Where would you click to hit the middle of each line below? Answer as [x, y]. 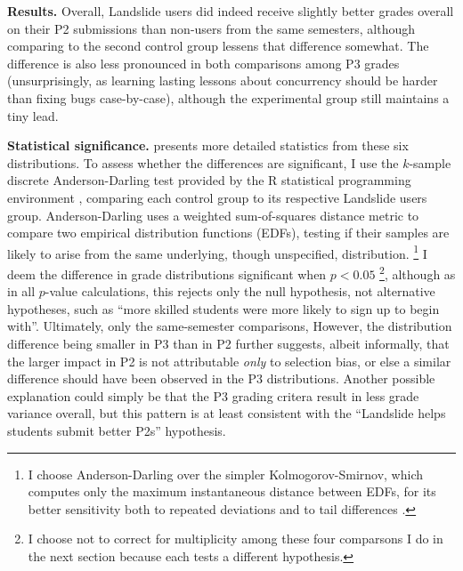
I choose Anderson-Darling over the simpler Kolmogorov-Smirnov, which [226, 474]
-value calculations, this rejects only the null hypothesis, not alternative [240, 291]
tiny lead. [33, 115]
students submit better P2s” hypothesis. [117, 430]
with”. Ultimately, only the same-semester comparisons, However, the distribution [230, 326]
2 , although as [418, 272]
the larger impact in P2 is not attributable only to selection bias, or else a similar [229, 361]
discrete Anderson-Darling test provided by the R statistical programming [209, 180]
